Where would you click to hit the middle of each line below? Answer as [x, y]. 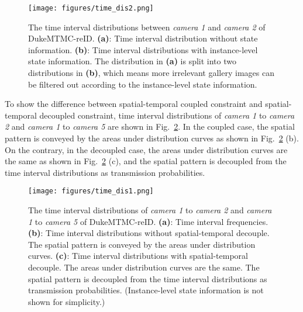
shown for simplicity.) [67, 301]
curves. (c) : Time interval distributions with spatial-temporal [138, 256]
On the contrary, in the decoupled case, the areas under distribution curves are [146, 149]
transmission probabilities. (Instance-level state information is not [146, 290]
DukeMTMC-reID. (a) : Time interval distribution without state [143, 38]
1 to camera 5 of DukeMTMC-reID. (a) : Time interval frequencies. [148, 221]
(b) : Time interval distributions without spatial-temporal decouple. [149, 233]
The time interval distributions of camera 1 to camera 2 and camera [150, 210]
